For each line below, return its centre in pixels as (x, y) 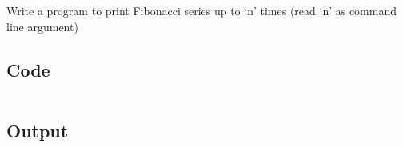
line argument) (42, 26)
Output (38, 130)
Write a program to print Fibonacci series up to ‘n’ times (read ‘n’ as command (202, 10)
